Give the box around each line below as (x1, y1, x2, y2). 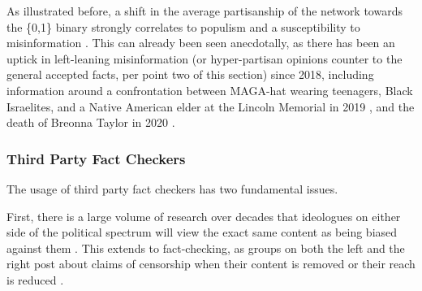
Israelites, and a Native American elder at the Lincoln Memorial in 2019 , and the (6, 98, 415, 115)
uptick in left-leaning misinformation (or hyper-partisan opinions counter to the (6, 50, 403, 67)
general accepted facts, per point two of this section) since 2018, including (6, 66, 374, 83)
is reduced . (6, 271, 64, 288)
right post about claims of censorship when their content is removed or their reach (6, 255, 416, 272)
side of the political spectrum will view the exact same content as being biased (6, 224, 398, 241)
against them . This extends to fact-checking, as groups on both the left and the (6, 239, 405, 256)
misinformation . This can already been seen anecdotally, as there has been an (6, 34, 395, 51)
